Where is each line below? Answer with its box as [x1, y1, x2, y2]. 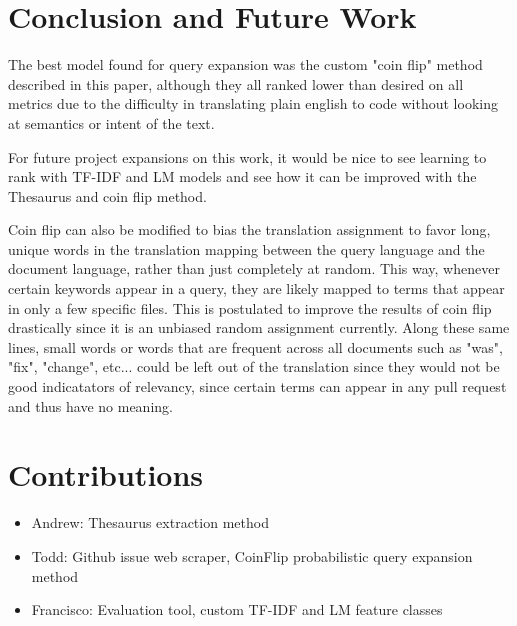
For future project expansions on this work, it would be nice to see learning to [8, 146, 487, 167]
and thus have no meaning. [8, 395, 173, 416]
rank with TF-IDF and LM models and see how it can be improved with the [8, 166, 477, 187]
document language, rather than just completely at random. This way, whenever [8, 258, 500, 279]
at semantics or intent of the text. [8, 112, 215, 133]
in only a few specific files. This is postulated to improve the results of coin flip [8, 297, 492, 318]
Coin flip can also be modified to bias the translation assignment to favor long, [8, 219, 491, 240]
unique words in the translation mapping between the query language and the [8, 238, 485, 259]
